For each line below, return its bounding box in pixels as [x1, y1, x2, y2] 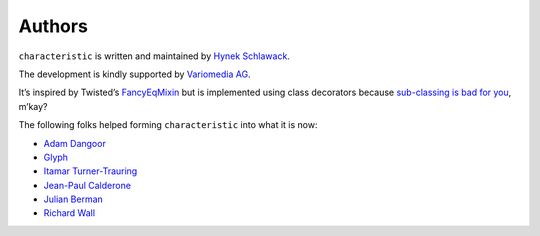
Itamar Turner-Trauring [43, 165, 138, 177]
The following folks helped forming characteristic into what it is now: [18, 119, 318, 131]
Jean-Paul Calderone [43, 179, 132, 191]
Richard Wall [43, 207, 95, 219]
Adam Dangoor [43, 137, 107, 149]
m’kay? [18, 100, 49, 112]
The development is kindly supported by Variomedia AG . [18, 68, 251, 80]
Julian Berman [43, 193, 104, 205]
